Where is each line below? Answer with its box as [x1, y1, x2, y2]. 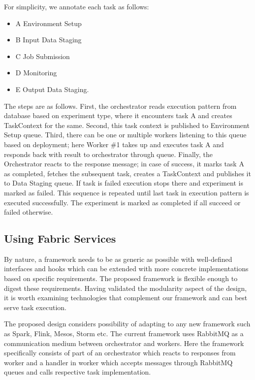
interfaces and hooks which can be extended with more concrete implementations [4, 263, 249, 274]
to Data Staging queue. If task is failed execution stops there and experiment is [4, 178, 243, 188]
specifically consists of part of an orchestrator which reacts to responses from [4, 348, 236, 358]
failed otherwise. [4, 207, 53, 217]
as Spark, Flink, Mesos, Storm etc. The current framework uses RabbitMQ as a [4, 328, 244, 339]
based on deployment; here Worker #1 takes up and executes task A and [4, 139, 224, 149]
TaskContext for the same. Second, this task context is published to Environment [4, 120, 250, 130]
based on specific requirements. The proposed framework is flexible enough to [4, 273, 238, 284]
